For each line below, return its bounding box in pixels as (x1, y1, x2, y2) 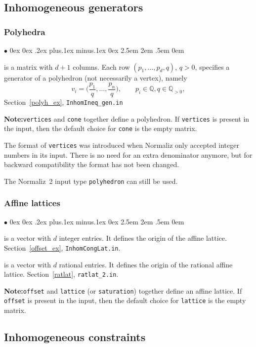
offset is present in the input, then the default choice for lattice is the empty (4, 295, 246, 305)
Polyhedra (4, 25, 45, 38)
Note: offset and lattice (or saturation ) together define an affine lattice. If (4, 285, 242, 296)
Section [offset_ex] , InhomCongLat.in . (4, 242, 121, 253)
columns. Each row (73, 61, 130, 72)
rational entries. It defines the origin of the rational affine (59, 259, 233, 269)
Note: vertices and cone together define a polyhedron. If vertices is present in (4, 113, 250, 124)
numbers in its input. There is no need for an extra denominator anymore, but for (4, 149, 253, 160)
